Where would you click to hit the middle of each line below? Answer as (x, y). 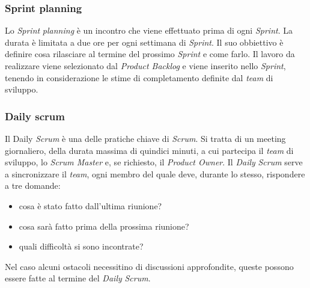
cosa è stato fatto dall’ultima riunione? (90, 205)
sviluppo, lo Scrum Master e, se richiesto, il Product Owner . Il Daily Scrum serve (154, 162)
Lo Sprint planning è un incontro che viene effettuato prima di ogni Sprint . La (149, 30)
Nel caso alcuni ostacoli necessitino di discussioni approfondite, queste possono (149, 266)
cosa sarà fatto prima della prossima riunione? (104, 226)
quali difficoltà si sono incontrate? (81, 246)
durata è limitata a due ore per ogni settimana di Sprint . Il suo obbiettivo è (144, 42)
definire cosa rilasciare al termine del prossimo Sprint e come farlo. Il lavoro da (150, 54)
